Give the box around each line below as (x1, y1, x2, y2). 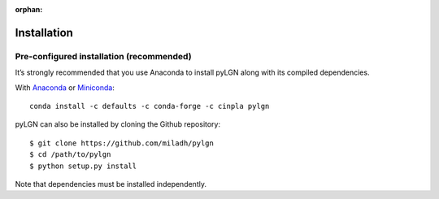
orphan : (15, 5, 43, 14)
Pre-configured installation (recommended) (15, 50, 192, 62)
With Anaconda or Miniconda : (15, 82, 115, 93)
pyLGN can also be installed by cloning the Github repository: (15, 119, 221, 129)
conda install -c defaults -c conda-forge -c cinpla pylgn (29, 102, 270, 110)
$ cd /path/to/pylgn (29, 150, 111, 159)
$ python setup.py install (29, 161, 137, 171)
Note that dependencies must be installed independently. (15, 179, 207, 188)
